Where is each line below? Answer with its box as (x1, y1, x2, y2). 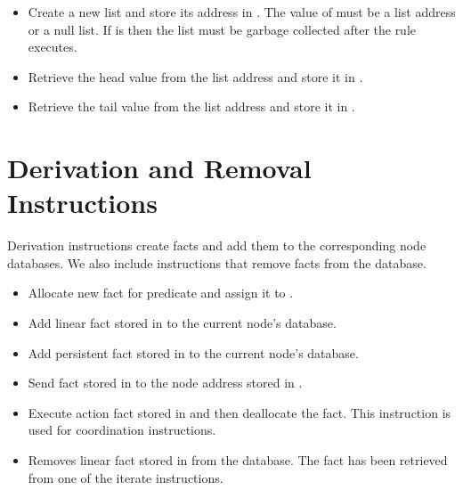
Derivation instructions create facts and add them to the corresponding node (7, 236, 426, 255)
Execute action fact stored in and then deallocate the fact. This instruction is (28, 403, 451, 421)
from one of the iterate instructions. (28, 468, 223, 486)
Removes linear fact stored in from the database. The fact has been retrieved (28, 451, 448, 470)
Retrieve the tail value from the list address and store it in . (28, 97, 355, 116)
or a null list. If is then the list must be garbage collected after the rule (28, 20, 417, 38)
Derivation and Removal (7, 150, 312, 186)
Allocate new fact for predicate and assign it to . (28, 283, 294, 302)
